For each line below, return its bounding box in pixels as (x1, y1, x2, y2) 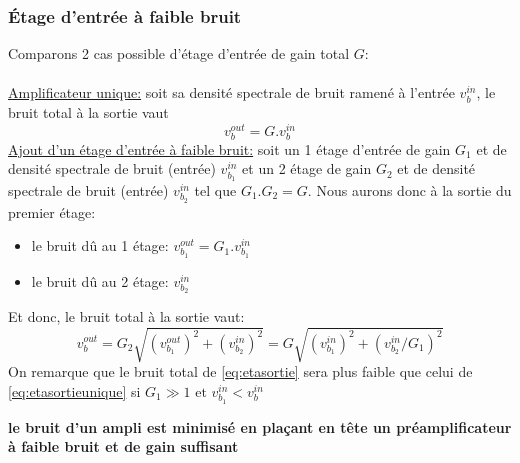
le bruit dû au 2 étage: (31, 270, 169, 291)
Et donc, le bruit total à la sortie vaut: (8, 306, 245, 327)
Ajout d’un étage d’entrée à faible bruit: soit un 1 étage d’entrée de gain (8, 138, 451, 159)
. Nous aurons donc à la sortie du (307, 179, 512, 200)
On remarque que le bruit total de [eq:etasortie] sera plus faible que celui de (8, 361, 473, 382)
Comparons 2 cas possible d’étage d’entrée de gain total (8, 43, 350, 64)
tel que (194, 179, 237, 200)
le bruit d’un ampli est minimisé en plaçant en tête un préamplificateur (8, 416, 512, 437)
